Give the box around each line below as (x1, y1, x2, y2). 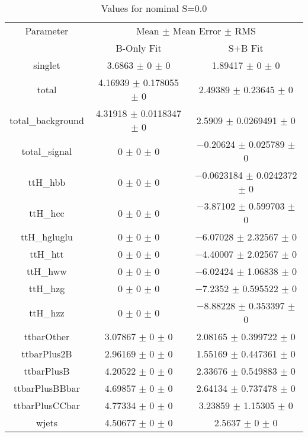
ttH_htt (30, 247, 64, 261)
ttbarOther (24, 330, 70, 343)
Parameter (25, 24, 69, 37)
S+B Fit (228, 41, 264, 55)
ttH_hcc (29, 205, 65, 220)
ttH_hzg (28, 281, 65, 295)
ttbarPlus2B (21, 347, 72, 360)
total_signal (21, 144, 72, 158)
